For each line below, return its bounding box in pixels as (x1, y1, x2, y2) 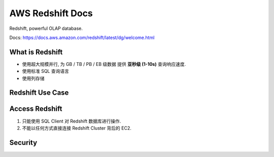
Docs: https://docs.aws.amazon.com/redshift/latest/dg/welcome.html (9, 34, 155, 41)
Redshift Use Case (9, 89, 69, 97)
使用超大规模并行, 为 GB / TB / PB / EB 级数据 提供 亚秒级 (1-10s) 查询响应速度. (22, 61, 186, 67)
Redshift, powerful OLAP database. (9, 25, 83, 31)
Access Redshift (9, 104, 62, 113)
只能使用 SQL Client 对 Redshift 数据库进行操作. (22, 118, 121, 124)
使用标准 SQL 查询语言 (22, 68, 70, 74)
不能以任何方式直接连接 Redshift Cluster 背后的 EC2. (22, 125, 132, 131)
